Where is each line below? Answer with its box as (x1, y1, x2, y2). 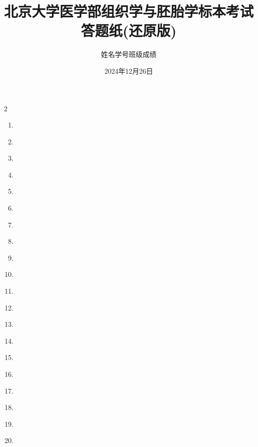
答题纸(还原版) (81, 20, 177, 41)
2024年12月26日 (104, 65, 153, 76)
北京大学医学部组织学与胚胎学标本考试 (4, 1, 254, 21)
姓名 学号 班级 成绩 (101, 49, 156, 59)
